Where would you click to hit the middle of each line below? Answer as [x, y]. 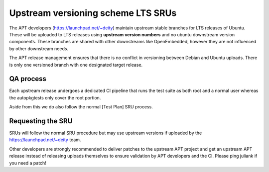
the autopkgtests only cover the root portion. [55, 97]
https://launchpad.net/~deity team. [45, 140]
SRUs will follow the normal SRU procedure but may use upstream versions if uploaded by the [106, 133]
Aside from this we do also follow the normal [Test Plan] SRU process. [81, 107]
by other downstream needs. [39, 48]
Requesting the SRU [41, 121]
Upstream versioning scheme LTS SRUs [93, 13]
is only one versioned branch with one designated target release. [76, 65]
